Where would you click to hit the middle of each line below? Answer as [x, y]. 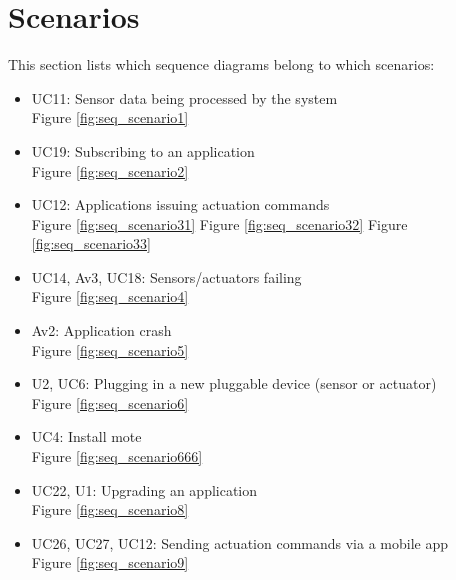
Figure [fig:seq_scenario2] [110, 170]
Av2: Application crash [101, 330]
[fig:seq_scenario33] [91, 243]
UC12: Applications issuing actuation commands [180, 204]
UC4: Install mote [86, 436]
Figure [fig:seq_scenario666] [117, 456]
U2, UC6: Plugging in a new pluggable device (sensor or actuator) [234, 383]
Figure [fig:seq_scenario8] [110, 509]
